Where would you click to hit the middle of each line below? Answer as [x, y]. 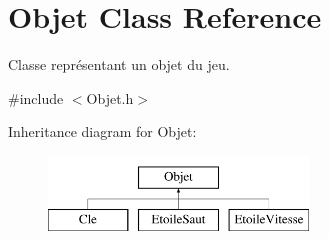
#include [36, 97]
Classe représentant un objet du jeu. [119, 64]
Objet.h [110, 97]
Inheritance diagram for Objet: [102, 131]
